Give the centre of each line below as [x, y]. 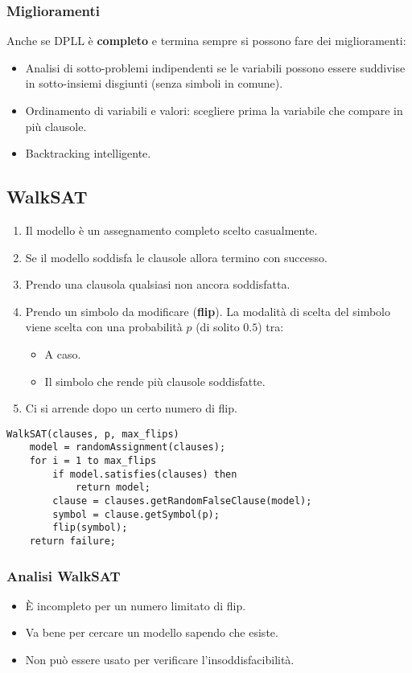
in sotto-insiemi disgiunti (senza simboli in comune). [154, 83]
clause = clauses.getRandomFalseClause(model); [182, 501]
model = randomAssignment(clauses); [128, 447]
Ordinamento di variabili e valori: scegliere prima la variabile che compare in [214, 110]
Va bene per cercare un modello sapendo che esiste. [152, 632]
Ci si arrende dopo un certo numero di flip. [131, 408]
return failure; [73, 541]
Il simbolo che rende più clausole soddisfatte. [155, 381]
